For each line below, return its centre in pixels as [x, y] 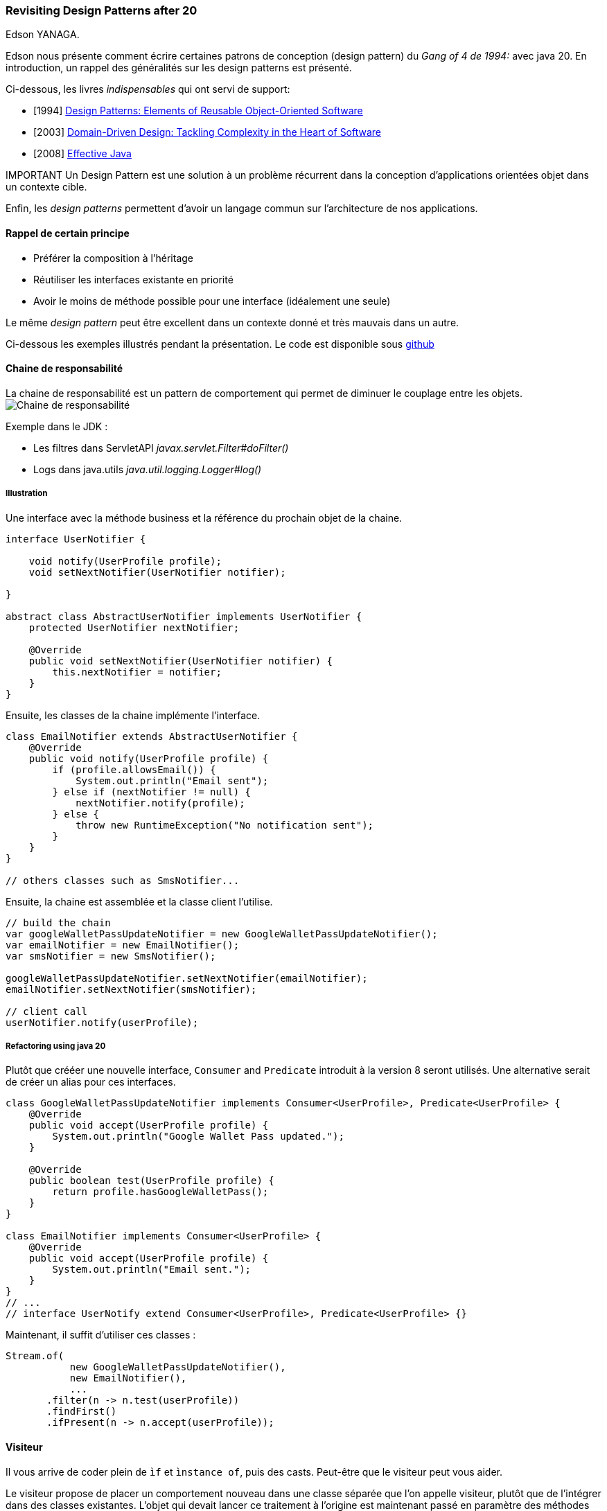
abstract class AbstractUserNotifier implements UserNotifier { [184, 616]
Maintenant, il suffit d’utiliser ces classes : [101, 1335]
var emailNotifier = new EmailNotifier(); [123, 945]
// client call [47, 1011]
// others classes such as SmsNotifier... [123, 880]
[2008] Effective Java [82, 154]
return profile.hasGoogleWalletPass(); [160, 1192]
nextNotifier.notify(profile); [160, 803]
